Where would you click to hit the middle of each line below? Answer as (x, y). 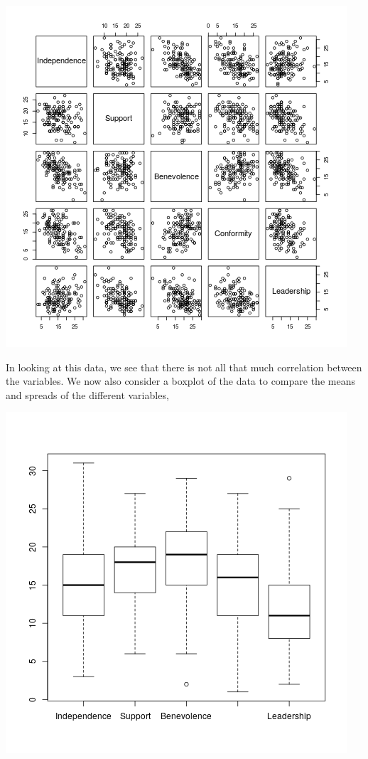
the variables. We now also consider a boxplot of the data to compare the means (180, 381)
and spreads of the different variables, (87, 394)
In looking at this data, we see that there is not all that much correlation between (184, 367)
